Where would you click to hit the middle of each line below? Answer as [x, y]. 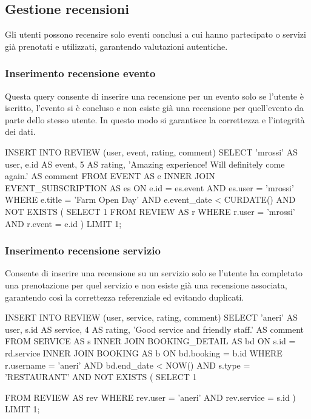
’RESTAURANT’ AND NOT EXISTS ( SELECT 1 [101, 377]
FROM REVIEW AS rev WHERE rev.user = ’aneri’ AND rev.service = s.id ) [150, 397]
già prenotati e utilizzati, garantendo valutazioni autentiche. [116, 46]
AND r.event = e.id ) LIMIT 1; [63, 223]
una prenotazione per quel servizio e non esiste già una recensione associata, [146, 284]
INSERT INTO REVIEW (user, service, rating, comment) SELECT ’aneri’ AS [151, 317]
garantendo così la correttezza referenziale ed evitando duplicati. [125, 297]
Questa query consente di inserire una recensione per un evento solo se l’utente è [154, 96]
